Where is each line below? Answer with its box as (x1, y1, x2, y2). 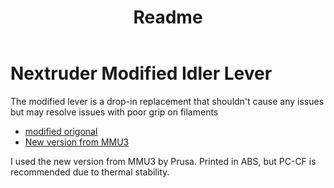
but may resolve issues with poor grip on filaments (10, 106, 219, 118)
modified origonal (24, 125, 98, 137)
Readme (133, 6, 203, 29)
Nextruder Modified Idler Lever (10, 62, 273, 85)
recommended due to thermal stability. (10, 166, 170, 178)
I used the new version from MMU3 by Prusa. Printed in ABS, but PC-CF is (10, 155, 317, 167)
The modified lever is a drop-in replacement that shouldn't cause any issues (10, 95, 325, 107)
